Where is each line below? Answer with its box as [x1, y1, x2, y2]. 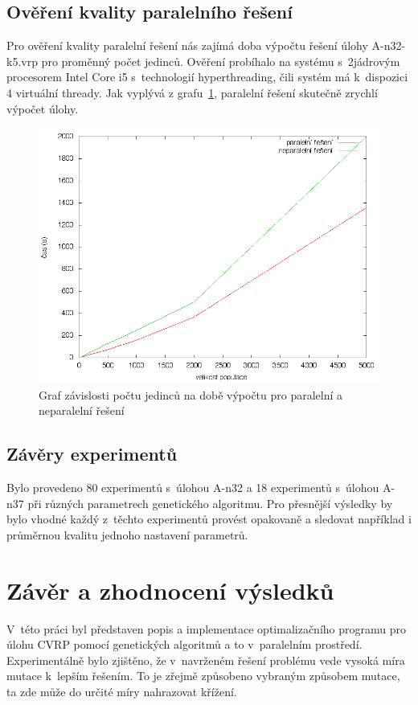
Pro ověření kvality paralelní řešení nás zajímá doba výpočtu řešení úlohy [6, 37, 368, 54]
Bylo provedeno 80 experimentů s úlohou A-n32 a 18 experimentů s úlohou [6, 479, 379, 496]
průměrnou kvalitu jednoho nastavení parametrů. [6, 526, 248, 543]
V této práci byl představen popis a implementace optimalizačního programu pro [6, 620, 406, 637]
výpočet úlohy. [6, 100, 79, 117]
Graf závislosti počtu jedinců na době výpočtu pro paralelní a [39, 386, 343, 403]
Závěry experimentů [6, 441, 178, 466]
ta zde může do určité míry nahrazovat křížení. [6, 683, 237, 700]
